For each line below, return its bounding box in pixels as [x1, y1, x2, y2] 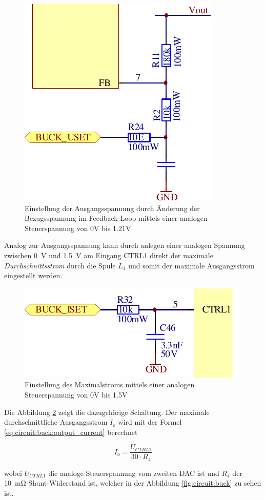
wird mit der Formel [118, 416, 182, 427]
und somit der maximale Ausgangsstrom [128, 260, 255, 270]
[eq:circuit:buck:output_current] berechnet [4, 426, 138, 437]
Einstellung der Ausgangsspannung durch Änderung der [25, 202, 200, 213]
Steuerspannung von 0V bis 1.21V [25, 222, 131, 233]
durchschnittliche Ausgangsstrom [4, 416, 108, 427]
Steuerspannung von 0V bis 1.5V [25, 389, 128, 400]
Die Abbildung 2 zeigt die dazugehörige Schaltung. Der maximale [4, 406, 210, 417]
